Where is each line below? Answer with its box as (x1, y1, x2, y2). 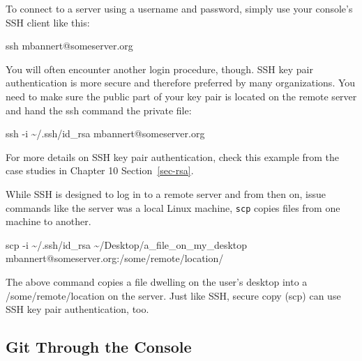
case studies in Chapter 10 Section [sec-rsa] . (6, 163, 194, 178)
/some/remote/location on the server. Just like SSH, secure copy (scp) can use (6, 288, 341, 302)
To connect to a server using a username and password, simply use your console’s (6, 1, 353, 15)
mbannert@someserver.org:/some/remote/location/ (6, 251, 224, 266)
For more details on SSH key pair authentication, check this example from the (6, 149, 340, 164)
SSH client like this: (6, 15, 90, 29)
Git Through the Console (6, 336, 192, 358)
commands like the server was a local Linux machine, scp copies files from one (6, 200, 340, 215)
